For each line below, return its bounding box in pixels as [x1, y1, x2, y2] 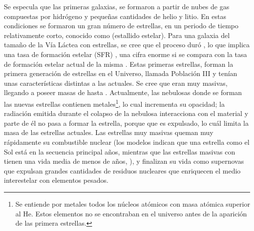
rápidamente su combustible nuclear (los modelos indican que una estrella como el [4, 136, 250, 147]
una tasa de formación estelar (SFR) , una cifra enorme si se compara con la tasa [4, 49, 247, 59]
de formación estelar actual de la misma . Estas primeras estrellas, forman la [4, 58, 233, 69]
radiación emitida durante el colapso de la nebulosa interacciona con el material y [4, 108, 249, 118]
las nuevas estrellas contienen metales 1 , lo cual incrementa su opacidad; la [4, 97, 225, 109]
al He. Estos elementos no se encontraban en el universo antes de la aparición [15, 208, 247, 218]
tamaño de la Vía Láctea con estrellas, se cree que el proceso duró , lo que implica [4, 39, 250, 50]
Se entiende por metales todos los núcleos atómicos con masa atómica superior [15, 198, 250, 209]
